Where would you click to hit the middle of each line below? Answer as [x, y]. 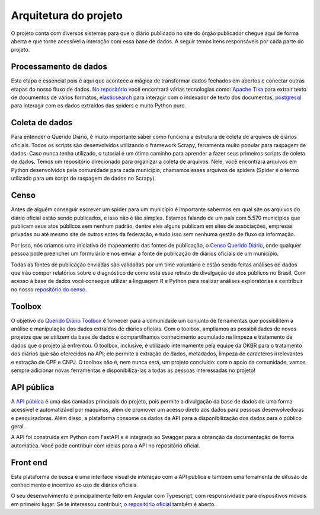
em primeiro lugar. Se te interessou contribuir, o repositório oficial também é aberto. [113, 504]
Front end [29, 462]
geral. [18, 427]
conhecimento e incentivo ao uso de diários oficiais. [75, 485]
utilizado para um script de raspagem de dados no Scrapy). [84, 179]
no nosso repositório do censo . [49, 289]
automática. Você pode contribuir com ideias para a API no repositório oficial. [105, 446]
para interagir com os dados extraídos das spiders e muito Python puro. [99, 106]
